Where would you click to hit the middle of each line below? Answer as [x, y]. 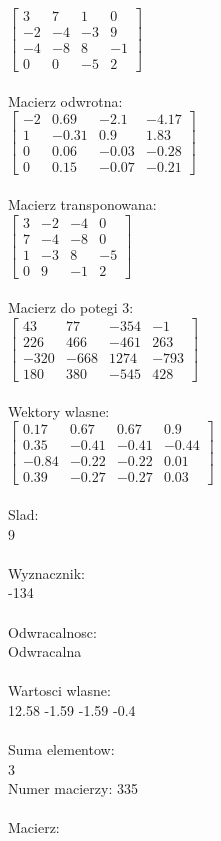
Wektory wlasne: [59, 410]
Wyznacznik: [47, 572]
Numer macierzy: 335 [73, 788]
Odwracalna [45, 651]
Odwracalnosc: [52, 631]
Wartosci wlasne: [59, 690]
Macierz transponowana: [82, 204]
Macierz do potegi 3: [71, 307]
